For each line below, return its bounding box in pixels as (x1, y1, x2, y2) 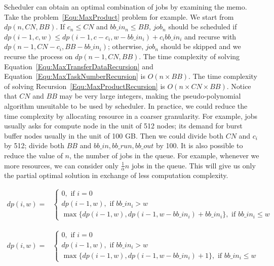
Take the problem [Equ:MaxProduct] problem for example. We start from (4, 11, 234, 22)
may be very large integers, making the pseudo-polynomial (59, 91, 241, 101)
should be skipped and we (161, 41, 241, 52)
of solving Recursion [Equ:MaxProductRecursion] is (4, 80, 165, 91)
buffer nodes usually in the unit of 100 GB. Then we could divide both (4, 130, 223, 141)
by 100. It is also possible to (156, 140, 243, 151)
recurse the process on (4, 51, 73, 61)
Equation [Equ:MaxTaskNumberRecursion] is (4, 71, 146, 81)
